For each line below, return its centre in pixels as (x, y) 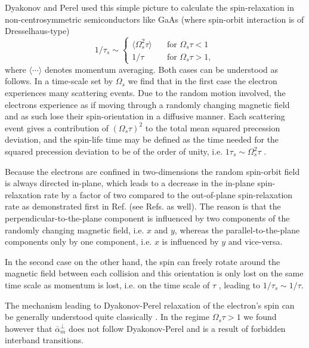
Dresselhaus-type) (37, 31)
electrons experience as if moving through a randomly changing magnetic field (147, 104)
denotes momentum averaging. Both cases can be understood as (161, 69)
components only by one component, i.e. (78, 241)
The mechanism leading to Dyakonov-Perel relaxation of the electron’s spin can (150, 305)
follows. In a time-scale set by (59, 81)
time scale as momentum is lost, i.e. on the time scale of (107, 284)
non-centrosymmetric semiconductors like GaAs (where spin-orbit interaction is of (154, 19)
